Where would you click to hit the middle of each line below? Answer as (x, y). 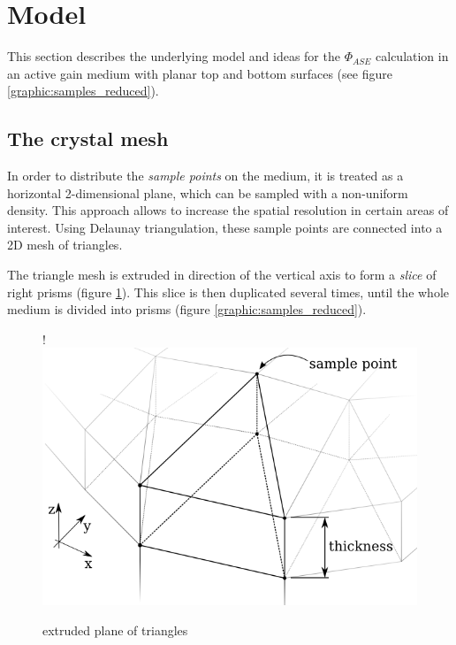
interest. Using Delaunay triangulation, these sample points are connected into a (225, 227)
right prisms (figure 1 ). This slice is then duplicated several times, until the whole (228, 292)
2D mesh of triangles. (65, 245)
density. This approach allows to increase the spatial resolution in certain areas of (228, 210)
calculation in (412, 56)
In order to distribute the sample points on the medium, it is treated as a (205, 176)
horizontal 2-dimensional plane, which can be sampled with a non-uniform (208, 192)
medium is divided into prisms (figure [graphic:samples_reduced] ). (187, 309)
